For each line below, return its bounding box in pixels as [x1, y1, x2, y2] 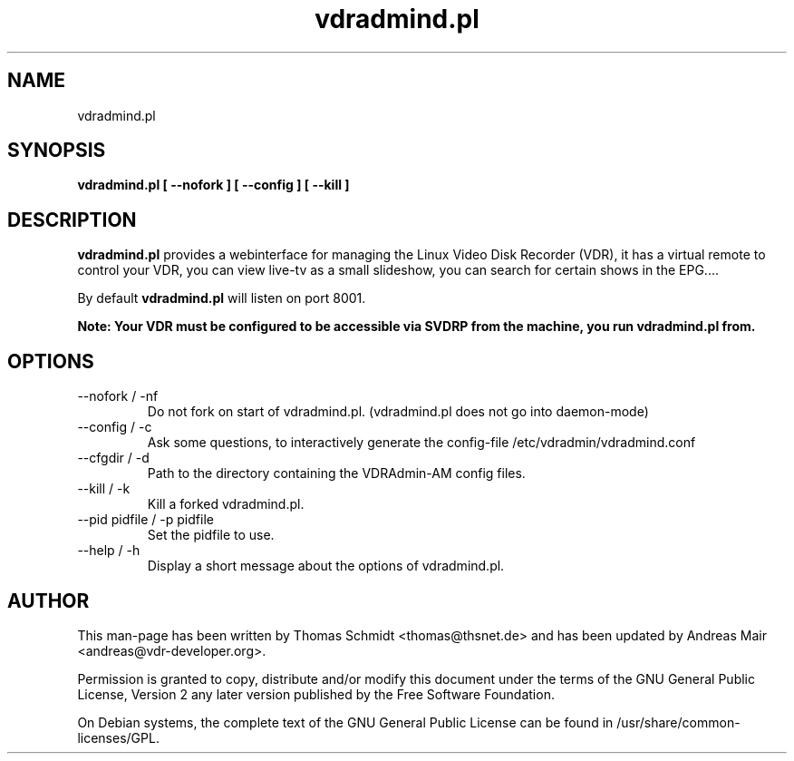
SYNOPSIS [7, 139, 106, 162]
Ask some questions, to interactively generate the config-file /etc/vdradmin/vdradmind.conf [147, 434, 696, 451]
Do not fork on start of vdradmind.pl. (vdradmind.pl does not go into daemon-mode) [147, 404, 649, 420]
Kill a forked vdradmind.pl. [147, 496, 305, 512]
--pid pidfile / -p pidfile [77, 512, 214, 528]
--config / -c [77, 419, 152, 435]
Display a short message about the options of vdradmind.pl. [147, 558, 505, 574]
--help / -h [77, 542, 140, 559]
